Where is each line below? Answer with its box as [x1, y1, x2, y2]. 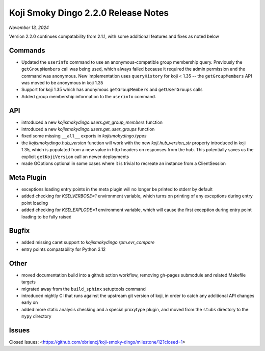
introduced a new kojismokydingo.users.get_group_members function [21, 119, 163, 125]
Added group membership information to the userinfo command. [21, 93, 157, 99]
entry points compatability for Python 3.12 [21, 246, 106, 252]
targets [21, 279, 36, 285]
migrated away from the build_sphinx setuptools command [21, 286, 146, 292]
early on [21, 299, 38, 305]
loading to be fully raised [21, 214, 72, 219]
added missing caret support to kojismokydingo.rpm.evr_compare [21, 240, 155, 245]
